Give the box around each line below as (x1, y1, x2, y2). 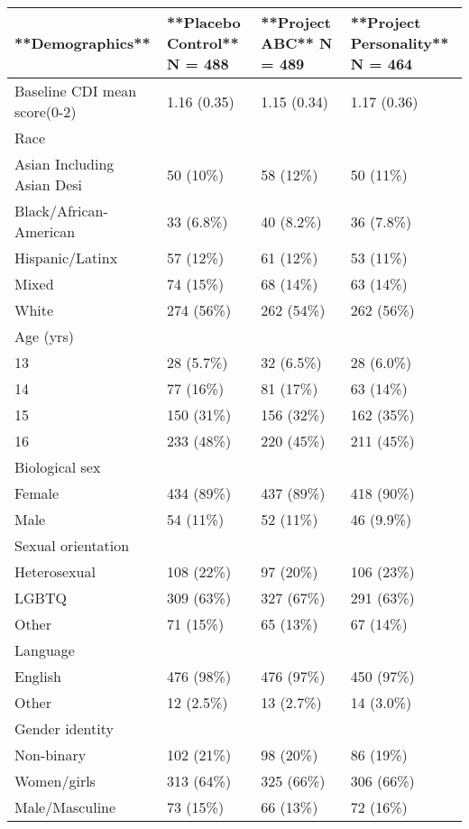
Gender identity (14, 718, 114, 739)
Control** (167, 32, 239, 53)
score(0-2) (14, 101, 77, 122)
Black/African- (14, 200, 108, 221)
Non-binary (14, 744, 87, 765)
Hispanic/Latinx (14, 247, 118, 268)
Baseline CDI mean (14, 80, 137, 101)
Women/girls (14, 770, 96, 791)
